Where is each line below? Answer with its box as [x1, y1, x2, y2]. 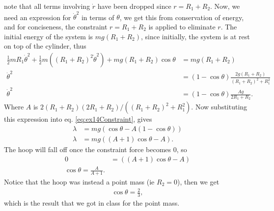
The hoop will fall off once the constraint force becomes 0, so [4, 144, 187, 154]
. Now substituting [191, 102, 247, 112]
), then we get [177, 176, 219, 186]
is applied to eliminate [148, 21, 216, 31]
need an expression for [4, 12, 71, 22]
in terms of [81, 12, 114, 22]
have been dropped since [97, 1, 171, 11]
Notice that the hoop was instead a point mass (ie [4, 176, 155, 186]
